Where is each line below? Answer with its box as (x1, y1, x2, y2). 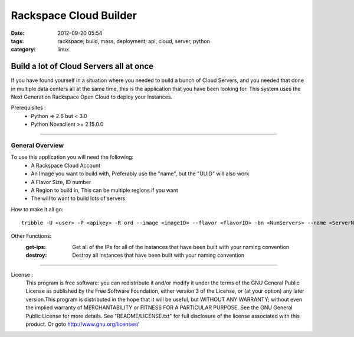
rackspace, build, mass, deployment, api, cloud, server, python (57, 37, 211, 44)
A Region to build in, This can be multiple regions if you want (31, 187, 178, 194)
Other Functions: (11, 233, 52, 240)
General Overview (11, 141, 64, 149)
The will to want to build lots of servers (31, 195, 126, 202)
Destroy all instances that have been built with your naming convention (72, 251, 245, 259)
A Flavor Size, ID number (31, 178, 91, 185)
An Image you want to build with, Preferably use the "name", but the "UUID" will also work (31, 170, 250, 177)
